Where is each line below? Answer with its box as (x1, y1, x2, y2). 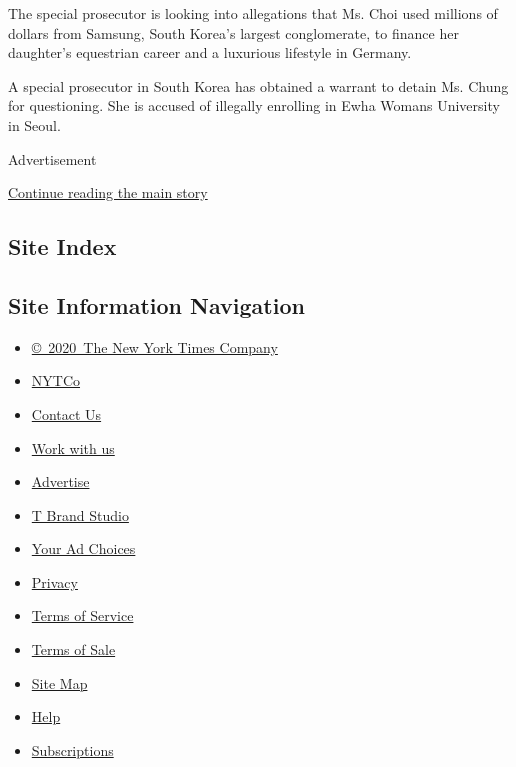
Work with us (31, 437, 115, 458)
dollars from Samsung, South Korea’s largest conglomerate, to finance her (8, 22, 459, 43)
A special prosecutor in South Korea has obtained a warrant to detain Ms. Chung (8, 75, 509, 96)
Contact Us (31, 403, 102, 424)
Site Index (8, 231, 117, 262)
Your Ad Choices (31, 538, 136, 559)
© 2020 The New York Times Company (31, 336, 278, 357)
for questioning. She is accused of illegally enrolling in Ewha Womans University (8, 95, 500, 116)
